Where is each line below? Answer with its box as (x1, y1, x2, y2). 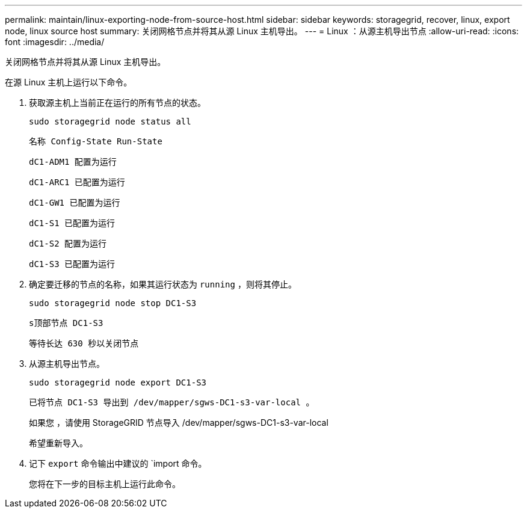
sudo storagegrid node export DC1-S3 (29, 378, 207, 387)
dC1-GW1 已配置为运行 (29, 198, 120, 207)
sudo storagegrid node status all (29, 117, 191, 126)
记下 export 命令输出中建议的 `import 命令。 (29, 458, 207, 468)
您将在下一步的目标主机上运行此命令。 (29, 479, 180, 489)
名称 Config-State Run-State (29, 137, 162, 146)
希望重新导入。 (29, 438, 88, 448)
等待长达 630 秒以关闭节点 (29, 339, 139, 348)
